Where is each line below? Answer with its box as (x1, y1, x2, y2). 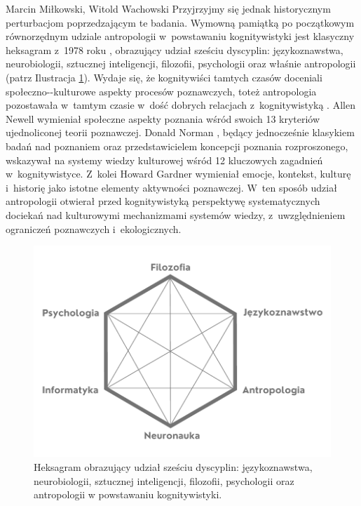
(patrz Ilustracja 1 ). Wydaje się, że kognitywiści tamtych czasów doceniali (6, 69, 322, 84)
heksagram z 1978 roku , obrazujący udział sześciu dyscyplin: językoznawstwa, (6, 42, 343, 57)
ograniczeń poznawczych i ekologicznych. (6, 221, 182, 236)
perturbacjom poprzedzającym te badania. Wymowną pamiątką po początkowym (6, 15, 355, 29)
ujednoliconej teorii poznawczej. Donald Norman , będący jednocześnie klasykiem (6, 125, 355, 140)
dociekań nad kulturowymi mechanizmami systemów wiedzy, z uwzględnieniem (6, 207, 346, 222)
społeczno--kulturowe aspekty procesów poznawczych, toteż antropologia (6, 84, 317, 98)
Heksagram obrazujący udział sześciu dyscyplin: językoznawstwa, (34, 459, 313, 474)
